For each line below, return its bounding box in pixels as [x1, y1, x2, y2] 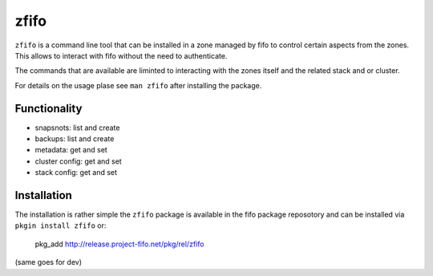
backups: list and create [34, 134, 115, 144]
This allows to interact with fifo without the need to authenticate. [14, 51, 228, 60]
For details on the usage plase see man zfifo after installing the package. [14, 80, 262, 90]
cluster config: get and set [34, 156, 122, 166]
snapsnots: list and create [34, 123, 120, 132]
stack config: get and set [34, 168, 118, 177]
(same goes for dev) [14, 258, 82, 267]
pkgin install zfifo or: [14, 221, 107, 230]
